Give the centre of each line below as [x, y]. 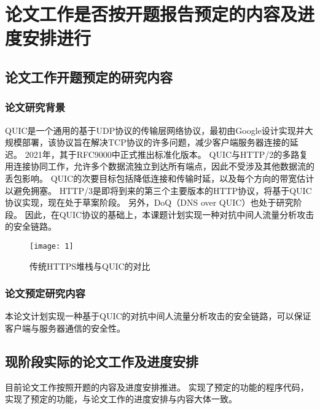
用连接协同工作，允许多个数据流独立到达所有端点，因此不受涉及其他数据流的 [160, 166]
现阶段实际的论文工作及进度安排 [102, 361]
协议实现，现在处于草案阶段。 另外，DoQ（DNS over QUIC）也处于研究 [149, 202]
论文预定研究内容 [45, 293]
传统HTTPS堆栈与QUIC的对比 [90, 266]
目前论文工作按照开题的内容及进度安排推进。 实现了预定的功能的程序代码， [157, 387]
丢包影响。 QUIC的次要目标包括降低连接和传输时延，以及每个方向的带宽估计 [160, 178]
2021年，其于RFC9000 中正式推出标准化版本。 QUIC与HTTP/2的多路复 [166, 154]
